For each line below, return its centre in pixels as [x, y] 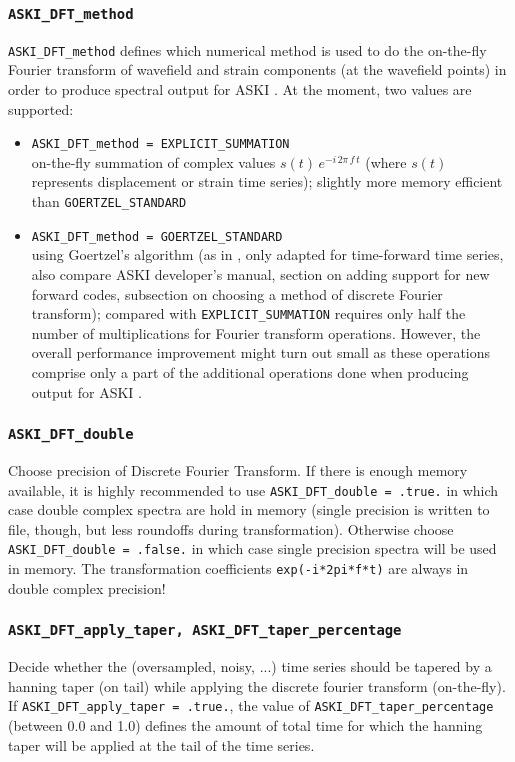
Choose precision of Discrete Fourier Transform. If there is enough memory [238, 469]
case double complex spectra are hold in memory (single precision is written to [249, 509]
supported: [41, 108]
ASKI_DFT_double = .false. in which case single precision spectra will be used [252, 548]
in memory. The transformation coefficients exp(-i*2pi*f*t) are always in [238, 568]
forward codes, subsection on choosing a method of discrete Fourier [237, 293]
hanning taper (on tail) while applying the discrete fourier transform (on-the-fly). [257, 685]
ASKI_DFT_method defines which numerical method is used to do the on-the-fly [247, 49]
